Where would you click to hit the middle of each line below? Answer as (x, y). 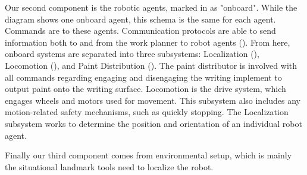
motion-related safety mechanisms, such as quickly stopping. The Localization (147, 112)
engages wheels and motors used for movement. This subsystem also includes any (153, 100)
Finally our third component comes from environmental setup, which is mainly (148, 155)
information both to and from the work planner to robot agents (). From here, (148, 42)
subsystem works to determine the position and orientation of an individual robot (153, 123)
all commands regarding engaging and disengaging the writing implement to (143, 77)
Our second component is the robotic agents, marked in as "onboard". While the (151, 7)
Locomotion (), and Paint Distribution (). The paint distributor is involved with (151, 65)
